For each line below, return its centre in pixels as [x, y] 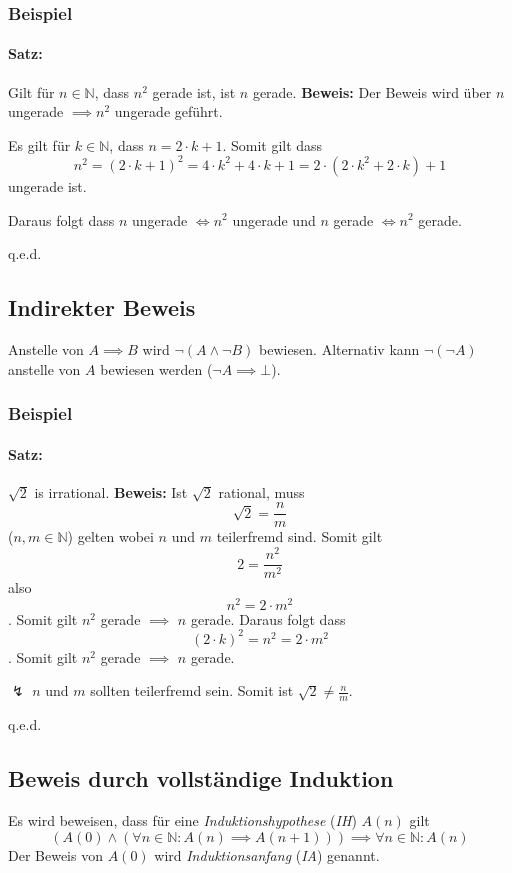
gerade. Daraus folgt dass [268, 618]
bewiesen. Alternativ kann [339, 348]
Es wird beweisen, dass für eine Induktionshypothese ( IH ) [182, 820]
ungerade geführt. [168, 111]
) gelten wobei [110, 536]
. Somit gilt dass [272, 144]
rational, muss [261, 491]
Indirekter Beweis [102, 307]
